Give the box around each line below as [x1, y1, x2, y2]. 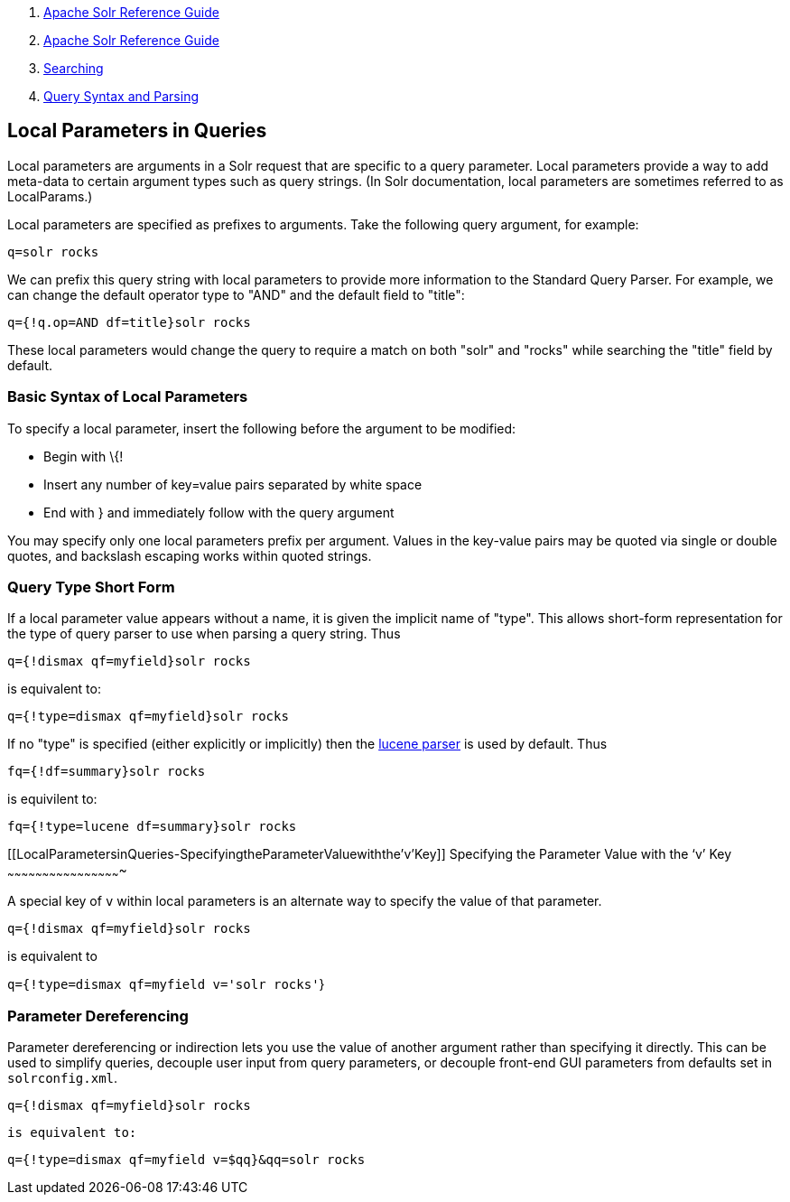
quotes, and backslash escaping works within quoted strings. [7, 547, 372, 564]
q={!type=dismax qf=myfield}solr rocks [7, 709, 289, 724]
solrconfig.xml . [7, 1069, 118, 1086]
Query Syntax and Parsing [43, 89, 200, 104]
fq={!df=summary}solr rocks [7, 764, 206, 779]
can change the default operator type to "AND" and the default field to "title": [7, 286, 465, 303]
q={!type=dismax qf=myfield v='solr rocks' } [7, 976, 325, 992]
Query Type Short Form [7, 577, 175, 596]
